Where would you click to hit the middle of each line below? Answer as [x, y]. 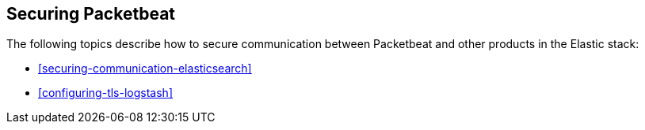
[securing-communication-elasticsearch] [145, 69]
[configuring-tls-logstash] [105, 93]
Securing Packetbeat [91, 14]
